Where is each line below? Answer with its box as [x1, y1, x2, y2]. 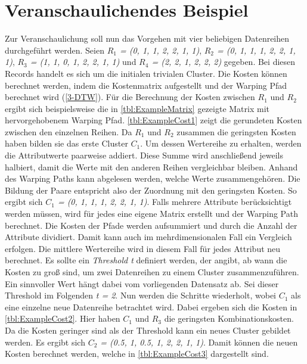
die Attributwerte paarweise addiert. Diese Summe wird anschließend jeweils [5, 149, 283, 161]
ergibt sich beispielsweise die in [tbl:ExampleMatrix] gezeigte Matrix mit [5, 102, 269, 114]
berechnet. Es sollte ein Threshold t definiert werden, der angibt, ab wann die [5, 254, 287, 266]
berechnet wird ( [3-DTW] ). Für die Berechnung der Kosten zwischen [5, 91, 255, 103]
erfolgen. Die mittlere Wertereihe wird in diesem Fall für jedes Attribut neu [5, 242, 281, 254]
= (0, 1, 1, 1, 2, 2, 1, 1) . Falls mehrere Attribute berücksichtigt [57, 195, 292, 208]
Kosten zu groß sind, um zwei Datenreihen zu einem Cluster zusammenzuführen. [5, 266, 299, 278]
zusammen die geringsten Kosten [176, 125, 296, 138]
